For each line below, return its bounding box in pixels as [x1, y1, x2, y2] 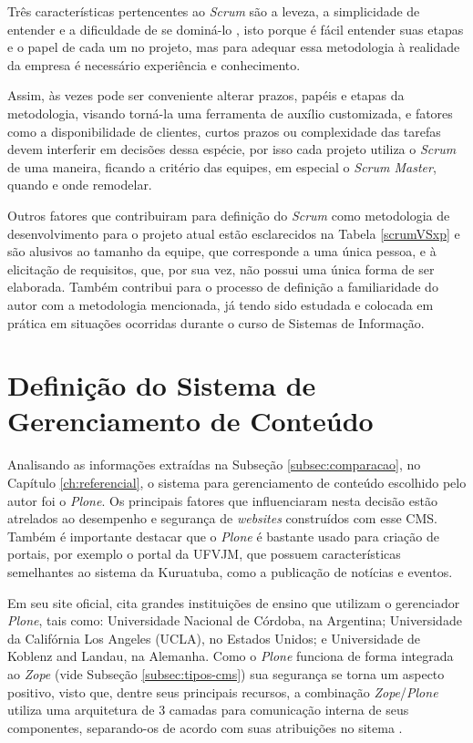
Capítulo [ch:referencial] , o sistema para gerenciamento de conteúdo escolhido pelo [7, 473, 467, 491]
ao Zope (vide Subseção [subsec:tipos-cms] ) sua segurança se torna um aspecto [7, 664, 445, 683]
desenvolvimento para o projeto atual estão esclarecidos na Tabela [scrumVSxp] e [7, 223, 460, 243]
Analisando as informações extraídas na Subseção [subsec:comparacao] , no [7, 455, 421, 474]
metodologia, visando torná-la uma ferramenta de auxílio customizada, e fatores [7, 103, 453, 122]
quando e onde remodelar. [7, 175, 152, 194]
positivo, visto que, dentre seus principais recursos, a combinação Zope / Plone [7, 682, 438, 701]
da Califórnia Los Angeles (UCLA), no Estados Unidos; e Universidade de [7, 628, 421, 647]
